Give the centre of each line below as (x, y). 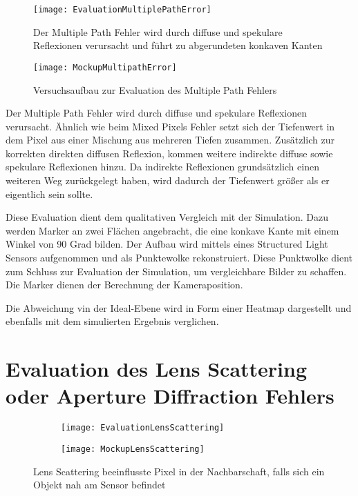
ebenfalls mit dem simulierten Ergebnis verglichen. (112, 321)
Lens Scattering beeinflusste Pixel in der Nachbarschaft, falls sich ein (179, 471)
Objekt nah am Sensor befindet (100, 485)
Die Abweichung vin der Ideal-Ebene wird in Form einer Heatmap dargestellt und (179, 307)
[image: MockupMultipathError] (105, 67)
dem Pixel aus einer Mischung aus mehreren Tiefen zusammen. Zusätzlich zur (170, 140)
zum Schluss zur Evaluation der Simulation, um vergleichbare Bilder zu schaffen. (176, 271)
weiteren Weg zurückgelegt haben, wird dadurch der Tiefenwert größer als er (168, 180)
